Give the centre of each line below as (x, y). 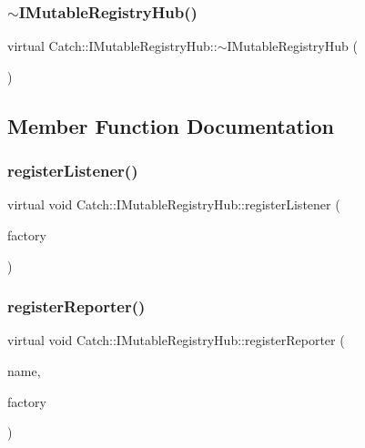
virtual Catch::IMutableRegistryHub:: (112, 46)
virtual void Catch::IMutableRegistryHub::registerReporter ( (176, 340)
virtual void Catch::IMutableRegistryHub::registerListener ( (174, 204)
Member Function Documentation (171, 125)
